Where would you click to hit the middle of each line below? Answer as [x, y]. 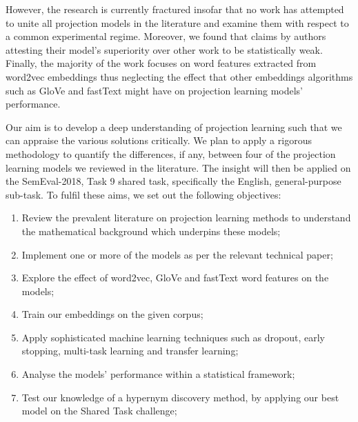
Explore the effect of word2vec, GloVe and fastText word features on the [175, 278]
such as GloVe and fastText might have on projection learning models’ [154, 90]
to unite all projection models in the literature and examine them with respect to [177, 22]
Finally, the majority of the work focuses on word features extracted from [161, 63]
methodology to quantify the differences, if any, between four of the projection [171, 153]
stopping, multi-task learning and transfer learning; [130, 351]
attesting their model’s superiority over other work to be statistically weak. [164, 49]
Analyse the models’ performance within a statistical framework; [158, 374]
